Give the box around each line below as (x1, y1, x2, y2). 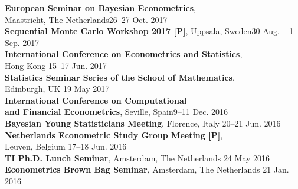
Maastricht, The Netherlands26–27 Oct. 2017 (5, 13, 168, 25)
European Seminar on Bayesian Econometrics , (5, 2, 197, 14)
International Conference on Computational (5, 94, 187, 106)
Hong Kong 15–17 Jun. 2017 (5, 59, 107, 71)
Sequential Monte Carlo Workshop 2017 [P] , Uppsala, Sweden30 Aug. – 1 (5, 25, 294, 37)
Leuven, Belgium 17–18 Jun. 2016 (5, 140, 127, 152)
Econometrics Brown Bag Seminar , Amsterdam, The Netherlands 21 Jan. (5, 163, 289, 175)
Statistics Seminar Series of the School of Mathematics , (5, 71, 235, 83)
